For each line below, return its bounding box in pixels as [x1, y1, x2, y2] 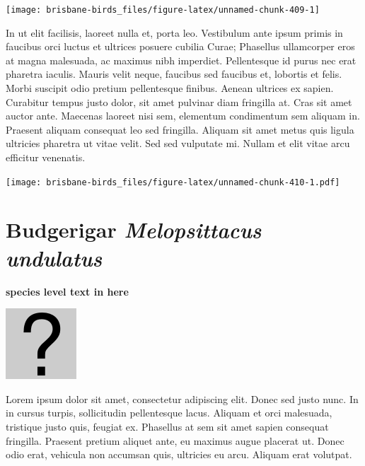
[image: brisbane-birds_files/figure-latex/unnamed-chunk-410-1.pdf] [6, 177, 340, 187]
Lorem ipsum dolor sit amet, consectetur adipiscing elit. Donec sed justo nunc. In [6, 391, 359, 406]
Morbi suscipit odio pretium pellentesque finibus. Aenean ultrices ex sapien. [6, 81, 334, 95]
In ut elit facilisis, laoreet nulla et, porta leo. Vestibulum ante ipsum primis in [6, 25, 343, 40]
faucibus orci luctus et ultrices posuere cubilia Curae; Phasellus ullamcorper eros [6, 39, 355, 54]
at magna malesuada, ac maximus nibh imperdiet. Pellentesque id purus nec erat [6, 52, 357, 67]
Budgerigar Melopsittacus [6, 215, 262, 245]
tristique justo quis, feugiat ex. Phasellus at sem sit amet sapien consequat [6, 419, 329, 433]
